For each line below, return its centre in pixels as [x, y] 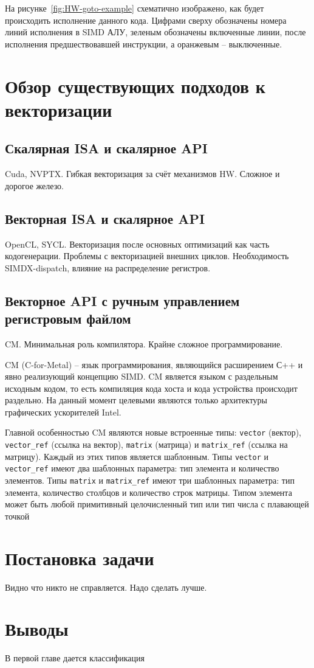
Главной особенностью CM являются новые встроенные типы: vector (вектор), [153, 432]
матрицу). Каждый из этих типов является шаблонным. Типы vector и [137, 456]
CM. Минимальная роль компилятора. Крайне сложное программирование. [144, 343]
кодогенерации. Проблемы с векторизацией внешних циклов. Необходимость [147, 256]
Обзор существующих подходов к [135, 85]
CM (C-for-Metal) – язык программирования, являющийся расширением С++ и [154, 364]
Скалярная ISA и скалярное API [106, 148]
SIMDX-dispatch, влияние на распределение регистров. [108, 267]
